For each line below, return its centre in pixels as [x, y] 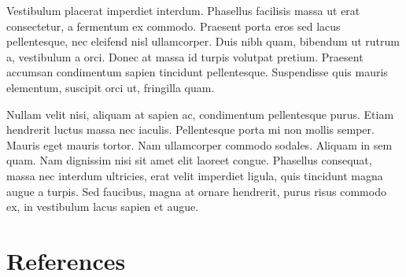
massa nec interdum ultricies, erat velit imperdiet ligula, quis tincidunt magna [195, 175]
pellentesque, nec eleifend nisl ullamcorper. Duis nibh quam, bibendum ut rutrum [203, 41]
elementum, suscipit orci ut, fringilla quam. [111, 87]
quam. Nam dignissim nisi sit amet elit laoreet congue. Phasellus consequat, [189, 160]
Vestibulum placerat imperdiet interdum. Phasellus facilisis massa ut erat [183, 10]
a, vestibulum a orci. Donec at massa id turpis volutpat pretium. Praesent [185, 56]
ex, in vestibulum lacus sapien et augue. [103, 207]
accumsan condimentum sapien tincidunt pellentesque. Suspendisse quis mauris [197, 72]
